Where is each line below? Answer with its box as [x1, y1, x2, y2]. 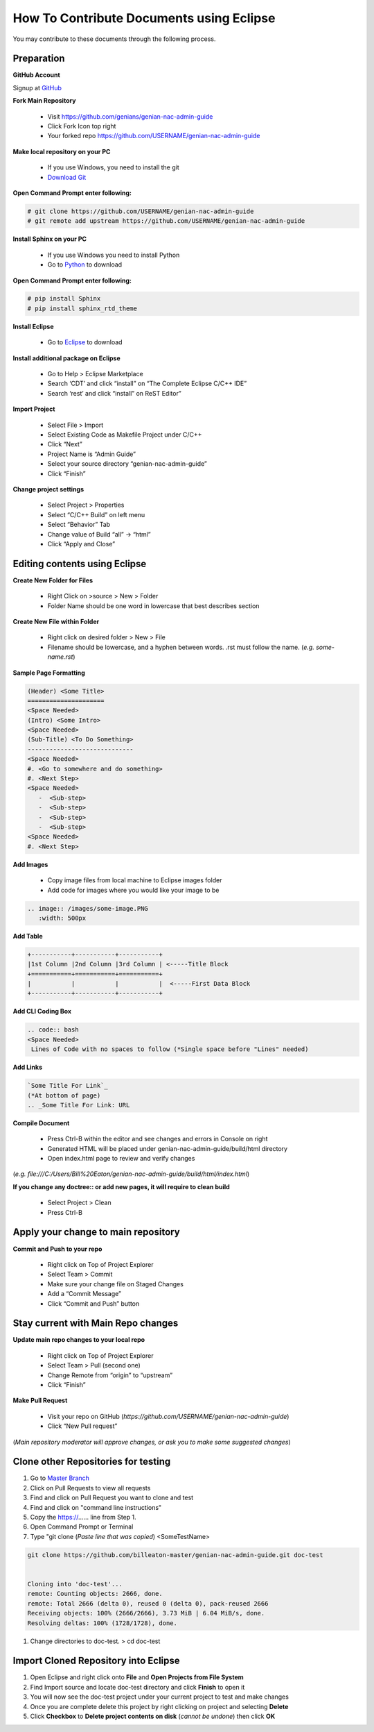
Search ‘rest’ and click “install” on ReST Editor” [47, 389, 181, 397]
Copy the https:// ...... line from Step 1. [30, 1513, 136, 1522]
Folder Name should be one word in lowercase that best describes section [47, 601, 260, 610]
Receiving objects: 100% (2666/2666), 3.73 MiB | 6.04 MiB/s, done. [27, 1609, 265, 1617]
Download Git [47, 173, 87, 181]
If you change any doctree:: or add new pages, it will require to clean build [12, 1182, 230, 1191]
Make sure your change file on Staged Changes [47, 1279, 184, 1288]
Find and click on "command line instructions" [30, 1503, 162, 1511]
